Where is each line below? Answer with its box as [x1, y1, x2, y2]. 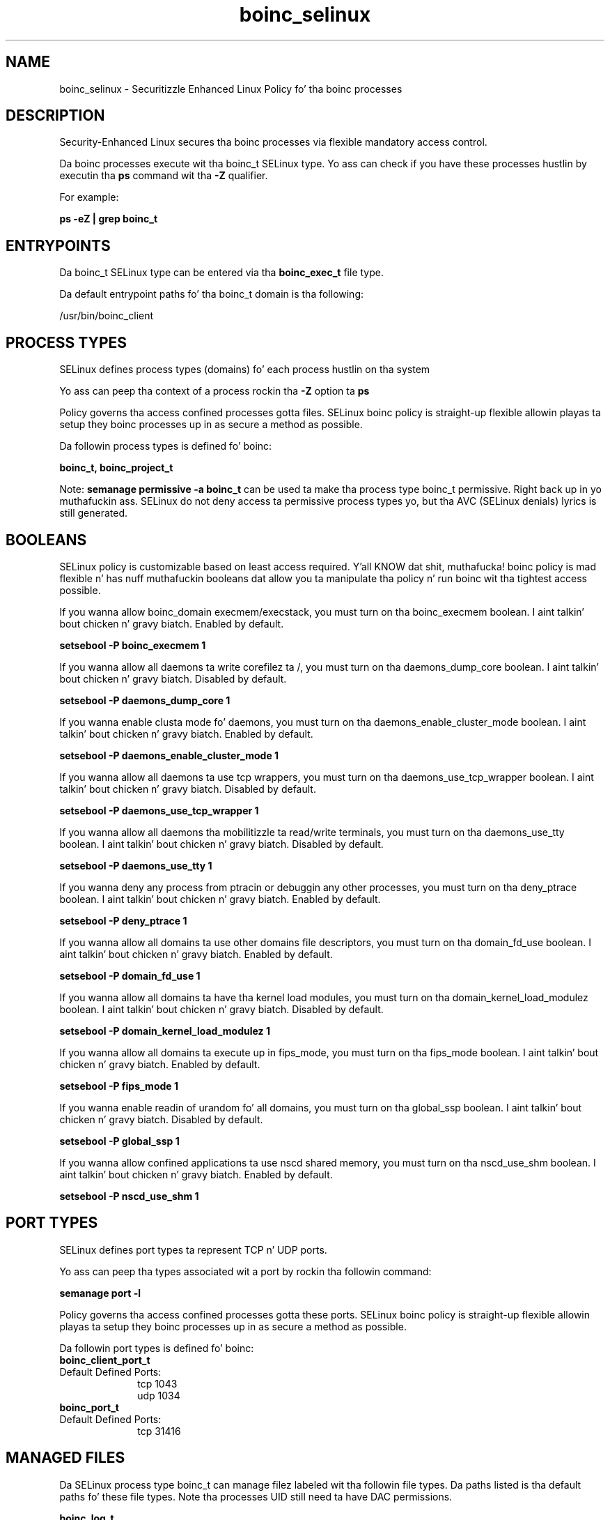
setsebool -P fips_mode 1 [59, 1079, 178, 1092]
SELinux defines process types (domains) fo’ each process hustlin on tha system [59, 363, 430, 376]
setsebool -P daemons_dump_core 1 [59, 694, 230, 706]
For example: [59, 191, 119, 204]
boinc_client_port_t [59, 1353, 150, 1366]
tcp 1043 [137, 1377, 178, 1390]
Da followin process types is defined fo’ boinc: [59, 440, 272, 453]
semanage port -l [59, 1286, 141, 1299]
